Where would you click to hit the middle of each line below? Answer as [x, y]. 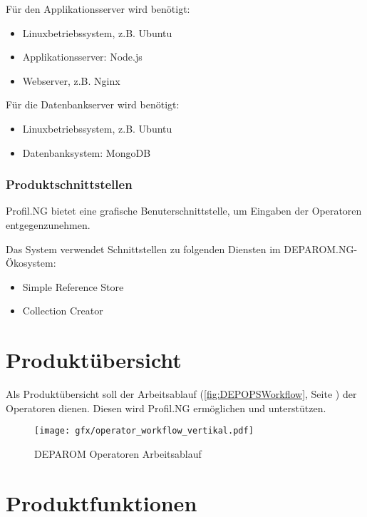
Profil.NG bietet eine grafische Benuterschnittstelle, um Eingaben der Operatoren [184, 211]
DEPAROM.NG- [321, 249]
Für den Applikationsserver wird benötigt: [98, 9]
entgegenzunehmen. [48, 224]
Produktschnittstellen [69, 184]
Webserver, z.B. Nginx [71, 80]
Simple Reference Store [73, 286]
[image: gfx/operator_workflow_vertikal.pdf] [144, 431]
